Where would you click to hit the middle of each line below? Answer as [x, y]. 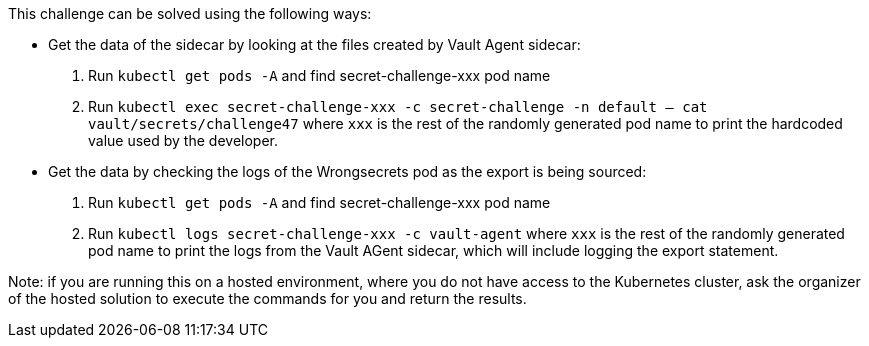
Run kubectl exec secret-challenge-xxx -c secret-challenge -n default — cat [398, 106]
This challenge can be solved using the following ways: [190, 13]
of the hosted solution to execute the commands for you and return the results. [267, 298]
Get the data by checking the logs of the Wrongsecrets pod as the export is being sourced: [347, 171]
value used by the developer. [183, 140]
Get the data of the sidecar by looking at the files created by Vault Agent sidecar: [314, 44]
